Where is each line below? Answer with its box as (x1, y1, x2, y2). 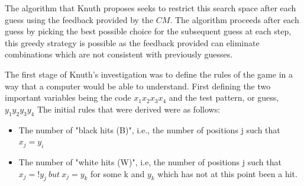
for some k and (90, 167, 145, 179)
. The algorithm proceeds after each (170, 13, 299, 25)
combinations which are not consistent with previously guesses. (5, 48, 233, 60)
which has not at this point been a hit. (157, 167, 297, 179)
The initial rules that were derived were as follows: (37, 102, 221, 115)
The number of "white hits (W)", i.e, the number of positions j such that (18, 155, 282, 168)
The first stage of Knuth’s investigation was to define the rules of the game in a (5, 68, 293, 80)
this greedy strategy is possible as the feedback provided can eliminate (5, 36, 260, 49)
